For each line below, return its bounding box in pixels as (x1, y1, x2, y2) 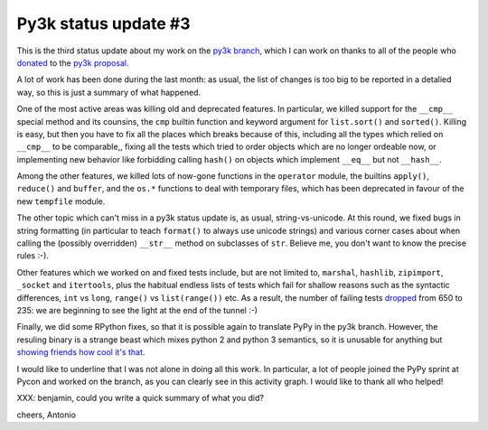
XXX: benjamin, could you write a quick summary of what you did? (16, 393, 264, 404)
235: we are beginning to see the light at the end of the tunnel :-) (16, 304, 258, 315)
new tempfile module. (16, 195, 106, 207)
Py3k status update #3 (16, 14, 191, 33)
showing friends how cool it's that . (16, 347, 145, 358)
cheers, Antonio (16, 409, 77, 420)
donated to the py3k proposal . (16, 57, 130, 68)
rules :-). (16, 250, 50, 261)
